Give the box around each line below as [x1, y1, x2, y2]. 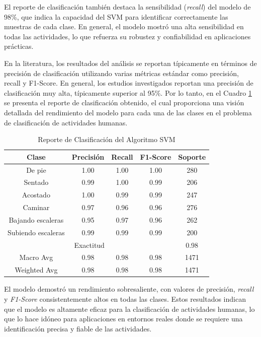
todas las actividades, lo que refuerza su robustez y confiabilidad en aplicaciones [4, 31, 251, 41]
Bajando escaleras [9, 214, 64, 225]
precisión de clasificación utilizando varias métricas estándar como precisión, [4, 68, 239, 78]
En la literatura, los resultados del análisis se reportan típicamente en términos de [4, 57, 257, 68]
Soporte [178, 151, 206, 162]
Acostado [22, 189, 50, 200]
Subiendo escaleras [8, 227, 65, 237]
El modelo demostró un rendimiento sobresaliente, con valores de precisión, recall [4, 284, 254, 294]
